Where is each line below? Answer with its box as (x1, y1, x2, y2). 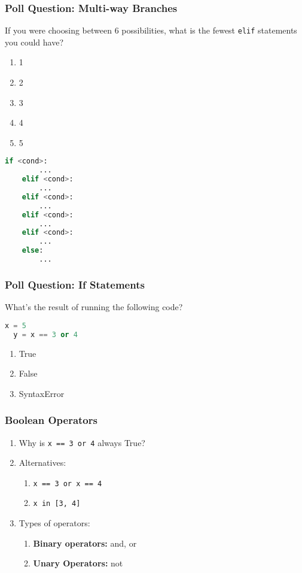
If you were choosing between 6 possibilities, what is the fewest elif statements (5, 24, 297, 37)
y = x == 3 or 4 (13, 330, 78, 339)
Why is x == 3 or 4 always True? (19, 436, 145, 448)
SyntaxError (19, 387, 65, 399)
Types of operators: (19, 517, 90, 529)
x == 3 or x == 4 (33, 479, 102, 488)
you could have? (5, 35, 63, 48)
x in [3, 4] (33, 499, 81, 508)
